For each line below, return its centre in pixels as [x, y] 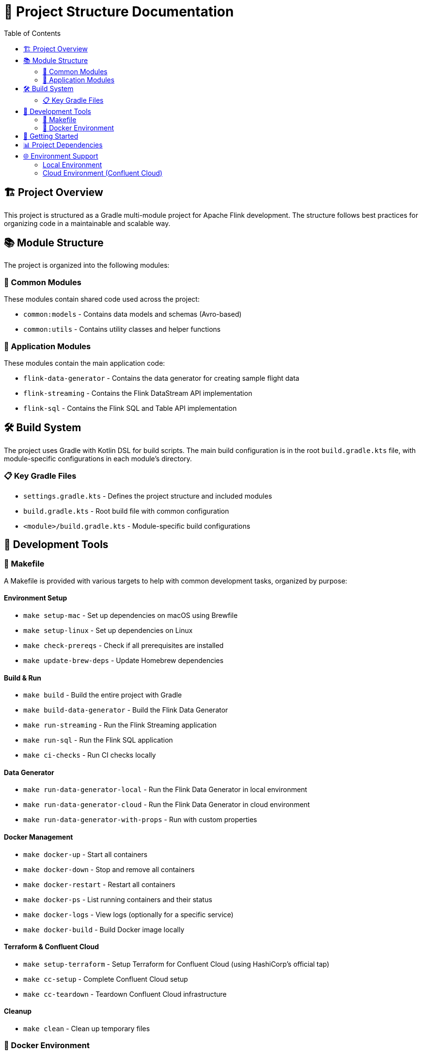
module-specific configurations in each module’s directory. [98, 458]
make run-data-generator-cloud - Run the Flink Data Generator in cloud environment [167, 805]
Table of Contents [32, 33]
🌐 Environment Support [61, 156]
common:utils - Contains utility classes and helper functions [122, 329]
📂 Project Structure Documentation [119, 12]
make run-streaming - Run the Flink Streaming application [120, 725]
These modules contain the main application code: [85, 363]
